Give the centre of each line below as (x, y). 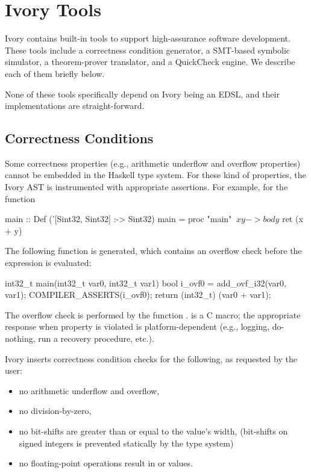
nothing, (20, 339)
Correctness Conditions (79, 138)
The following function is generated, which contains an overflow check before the (153, 251)
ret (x (293, 219)
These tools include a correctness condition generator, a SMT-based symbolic (148, 50)
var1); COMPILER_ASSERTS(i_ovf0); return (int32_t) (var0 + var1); (138, 295)
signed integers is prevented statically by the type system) (126, 443)
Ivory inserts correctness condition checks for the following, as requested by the (151, 358)
